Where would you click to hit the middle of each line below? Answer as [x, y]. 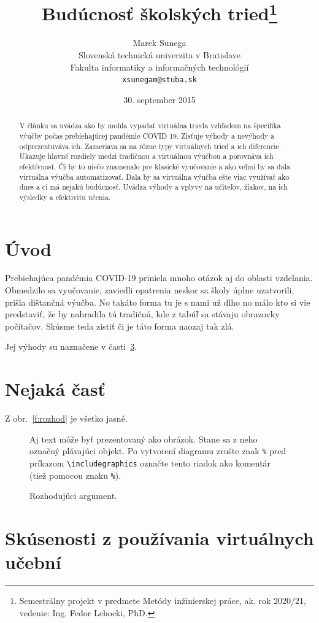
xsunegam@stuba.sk [159, 80]
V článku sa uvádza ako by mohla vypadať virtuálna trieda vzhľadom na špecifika [150, 126]
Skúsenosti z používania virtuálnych [159, 538]
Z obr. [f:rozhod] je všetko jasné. [66, 418]
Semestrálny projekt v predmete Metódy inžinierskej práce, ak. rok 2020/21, [163, 601]
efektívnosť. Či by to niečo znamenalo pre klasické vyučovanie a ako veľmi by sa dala [155, 166]
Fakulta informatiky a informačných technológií [159, 67]
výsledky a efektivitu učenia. [65, 197]
